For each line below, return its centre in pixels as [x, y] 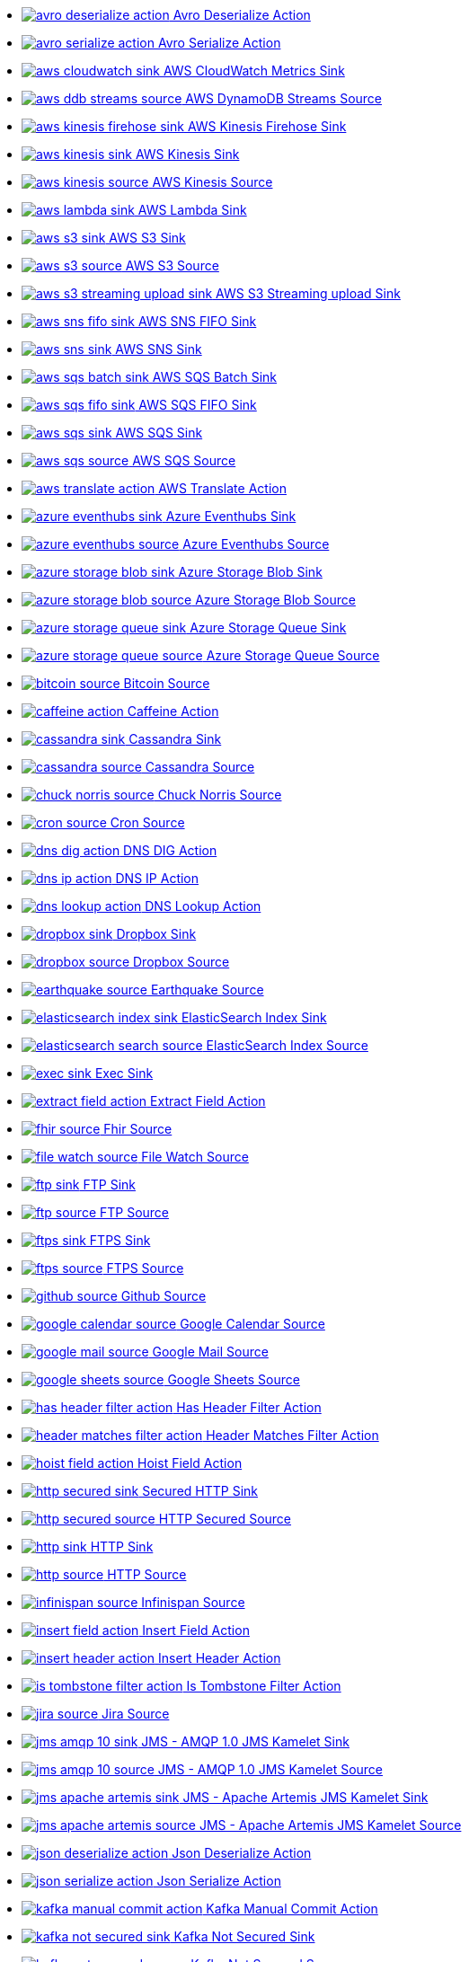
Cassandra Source [200, 767]
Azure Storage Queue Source [293, 655]
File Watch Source [195, 1157]
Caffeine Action [173, 711]
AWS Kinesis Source [212, 182]
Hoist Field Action [190, 1463]
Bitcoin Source [167, 683]
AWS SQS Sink [159, 433]
